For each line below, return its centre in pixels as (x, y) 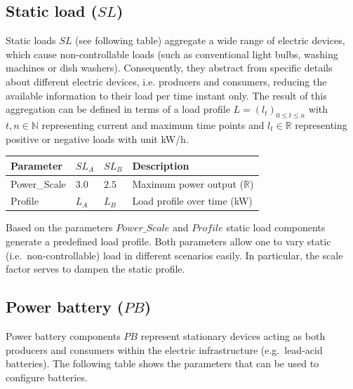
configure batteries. (47, 377)
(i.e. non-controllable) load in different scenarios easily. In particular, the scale (174, 255)
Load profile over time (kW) (192, 201)
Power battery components (63, 336)
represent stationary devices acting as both (233, 336)
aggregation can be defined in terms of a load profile (118, 109)
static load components (276, 227)
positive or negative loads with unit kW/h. (97, 138)
